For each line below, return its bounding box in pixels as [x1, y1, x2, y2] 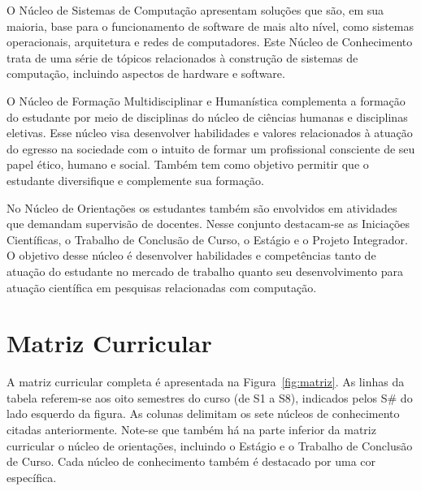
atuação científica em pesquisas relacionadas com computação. [7, 278, 317, 295]
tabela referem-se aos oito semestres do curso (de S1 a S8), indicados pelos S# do [7, 389, 413, 406]
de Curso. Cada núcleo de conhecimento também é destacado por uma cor [7, 453, 376, 470]
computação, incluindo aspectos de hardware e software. [7, 65, 285, 82]
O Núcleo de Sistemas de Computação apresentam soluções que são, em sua [7, 2, 384, 18]
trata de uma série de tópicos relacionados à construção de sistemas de [7, 49, 358, 66]
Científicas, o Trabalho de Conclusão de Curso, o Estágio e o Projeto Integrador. [7, 230, 409, 248]
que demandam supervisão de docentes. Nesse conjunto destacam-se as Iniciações [7, 215, 410, 232]
